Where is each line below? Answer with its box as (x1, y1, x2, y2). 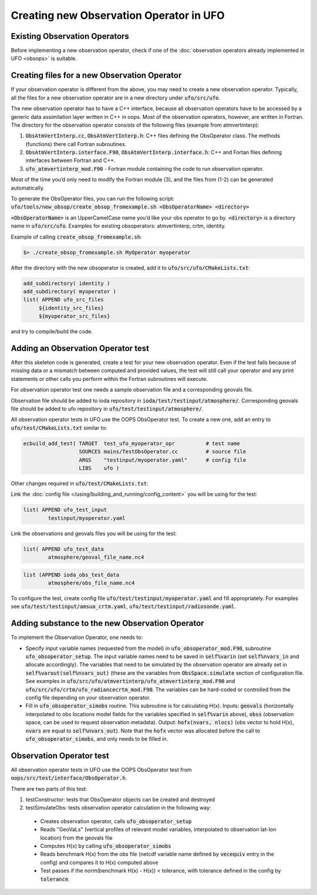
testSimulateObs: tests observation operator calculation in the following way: (25, 804, 211, 811)
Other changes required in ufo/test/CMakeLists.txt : (11, 480, 149, 487)
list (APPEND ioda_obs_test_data (23, 571, 120, 578)
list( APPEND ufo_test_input (23, 506, 107, 513)
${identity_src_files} (38, 304, 104, 311)
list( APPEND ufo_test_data (23, 545, 104, 552)
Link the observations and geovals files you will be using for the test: (11, 530, 177, 537)
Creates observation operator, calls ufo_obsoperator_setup (40, 817, 192, 824)
